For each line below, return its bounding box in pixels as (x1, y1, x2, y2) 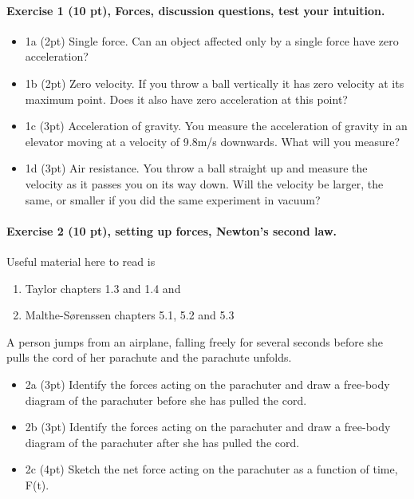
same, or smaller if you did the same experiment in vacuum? (25, 191, 321, 208)
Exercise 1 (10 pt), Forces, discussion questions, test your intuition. (6, 2, 385, 18)
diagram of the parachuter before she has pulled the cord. (25, 391, 307, 408)
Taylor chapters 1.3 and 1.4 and (25, 279, 181, 296)
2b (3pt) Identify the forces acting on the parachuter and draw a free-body (25, 418, 391, 435)
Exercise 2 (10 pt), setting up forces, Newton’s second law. (6, 222, 337, 239)
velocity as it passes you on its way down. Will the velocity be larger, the (25, 175, 384, 192)
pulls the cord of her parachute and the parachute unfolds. (6, 349, 292, 366)
